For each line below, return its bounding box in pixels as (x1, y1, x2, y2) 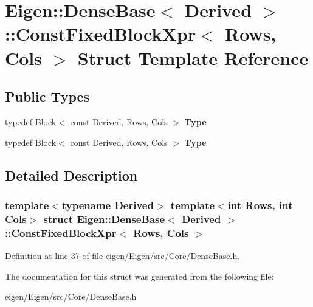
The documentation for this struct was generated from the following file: (5, 269, 274, 282)
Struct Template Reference (77, 45, 309, 70)
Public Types (5, 87, 90, 106)
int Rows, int (227, 197, 293, 212)
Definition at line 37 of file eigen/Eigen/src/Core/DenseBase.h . (5, 249, 240, 261)
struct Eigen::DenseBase (43, 211, 165, 226)
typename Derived (61, 197, 154, 212)
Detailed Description (5, 165, 138, 184)
